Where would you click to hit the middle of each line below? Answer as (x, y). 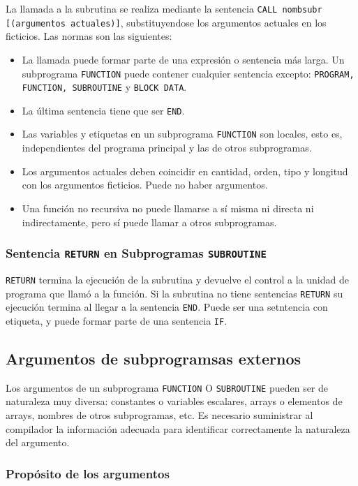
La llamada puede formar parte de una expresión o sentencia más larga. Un (183, 59)
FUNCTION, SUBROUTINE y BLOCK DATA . (104, 87)
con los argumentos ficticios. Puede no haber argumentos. (145, 185)
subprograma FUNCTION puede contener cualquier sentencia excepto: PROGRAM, (188, 73)
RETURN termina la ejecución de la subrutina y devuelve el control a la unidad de (177, 279)
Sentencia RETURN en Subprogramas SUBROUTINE (136, 253)
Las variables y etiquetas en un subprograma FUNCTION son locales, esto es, (182, 134)
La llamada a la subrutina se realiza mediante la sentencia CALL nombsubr (164, 8)
